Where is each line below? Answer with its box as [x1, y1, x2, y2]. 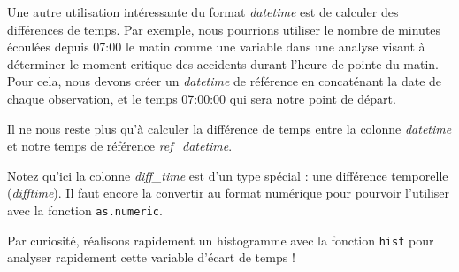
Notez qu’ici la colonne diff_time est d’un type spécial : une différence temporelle [7, 166, 448, 184]
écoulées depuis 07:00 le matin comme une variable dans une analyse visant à [7, 37, 425, 56]
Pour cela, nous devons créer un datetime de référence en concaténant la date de [7, 72, 442, 90]
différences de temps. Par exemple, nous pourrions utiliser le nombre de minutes [7, 19, 441, 38]
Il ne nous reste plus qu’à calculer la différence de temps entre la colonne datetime [7, 119, 452, 137]
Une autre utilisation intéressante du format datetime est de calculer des [7, 3, 399, 20]
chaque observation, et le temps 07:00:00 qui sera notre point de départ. [7, 89, 396, 107]
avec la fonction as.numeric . [7, 200, 163, 219]
